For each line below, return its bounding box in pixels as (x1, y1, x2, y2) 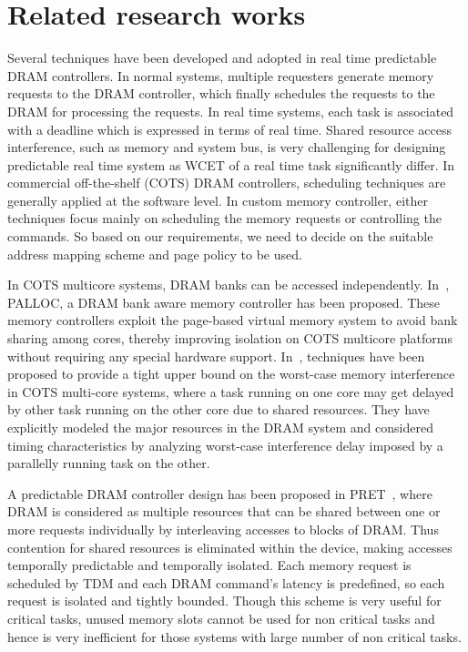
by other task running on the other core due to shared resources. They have (7, 400, 430, 419)
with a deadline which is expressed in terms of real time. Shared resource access (7, 119, 452, 138)
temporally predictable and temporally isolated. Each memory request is (7, 555, 412, 575)
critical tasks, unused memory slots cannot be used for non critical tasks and (7, 608, 435, 627)
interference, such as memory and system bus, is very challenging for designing (7, 138, 446, 157)
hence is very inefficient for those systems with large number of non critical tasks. (7, 627, 462, 646)
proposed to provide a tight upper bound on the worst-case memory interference (7, 364, 455, 383)
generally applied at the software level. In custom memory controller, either (7, 190, 428, 209)
